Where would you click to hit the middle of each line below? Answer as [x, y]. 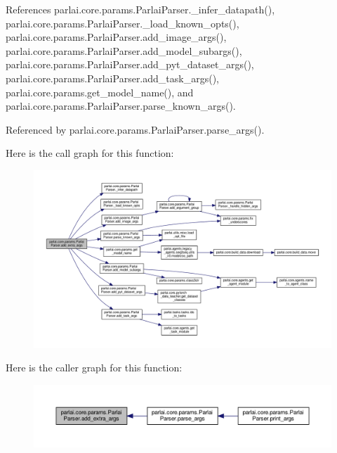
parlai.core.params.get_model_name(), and [100, 92]
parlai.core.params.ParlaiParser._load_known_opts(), [123, 23]
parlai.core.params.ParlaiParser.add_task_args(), [112, 78]
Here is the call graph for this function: [90, 153]
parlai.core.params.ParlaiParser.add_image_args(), [116, 37]
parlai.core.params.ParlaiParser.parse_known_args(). [121, 106]
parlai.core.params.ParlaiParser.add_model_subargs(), [124, 50]
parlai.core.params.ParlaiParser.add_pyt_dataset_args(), [130, 64]
